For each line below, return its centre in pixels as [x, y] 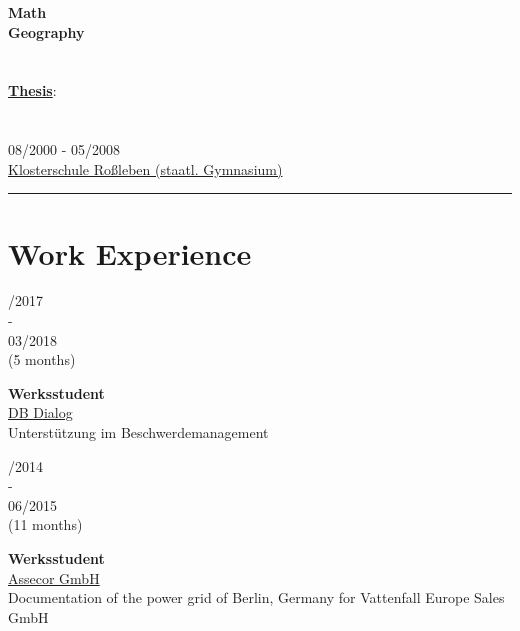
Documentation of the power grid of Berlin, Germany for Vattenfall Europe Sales [256, 597]
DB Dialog [40, 412]
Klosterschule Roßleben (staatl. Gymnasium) [145, 168]
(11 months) [45, 524]
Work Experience [130, 252]
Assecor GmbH [54, 577]
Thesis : [32, 90]
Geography [46, 31]
